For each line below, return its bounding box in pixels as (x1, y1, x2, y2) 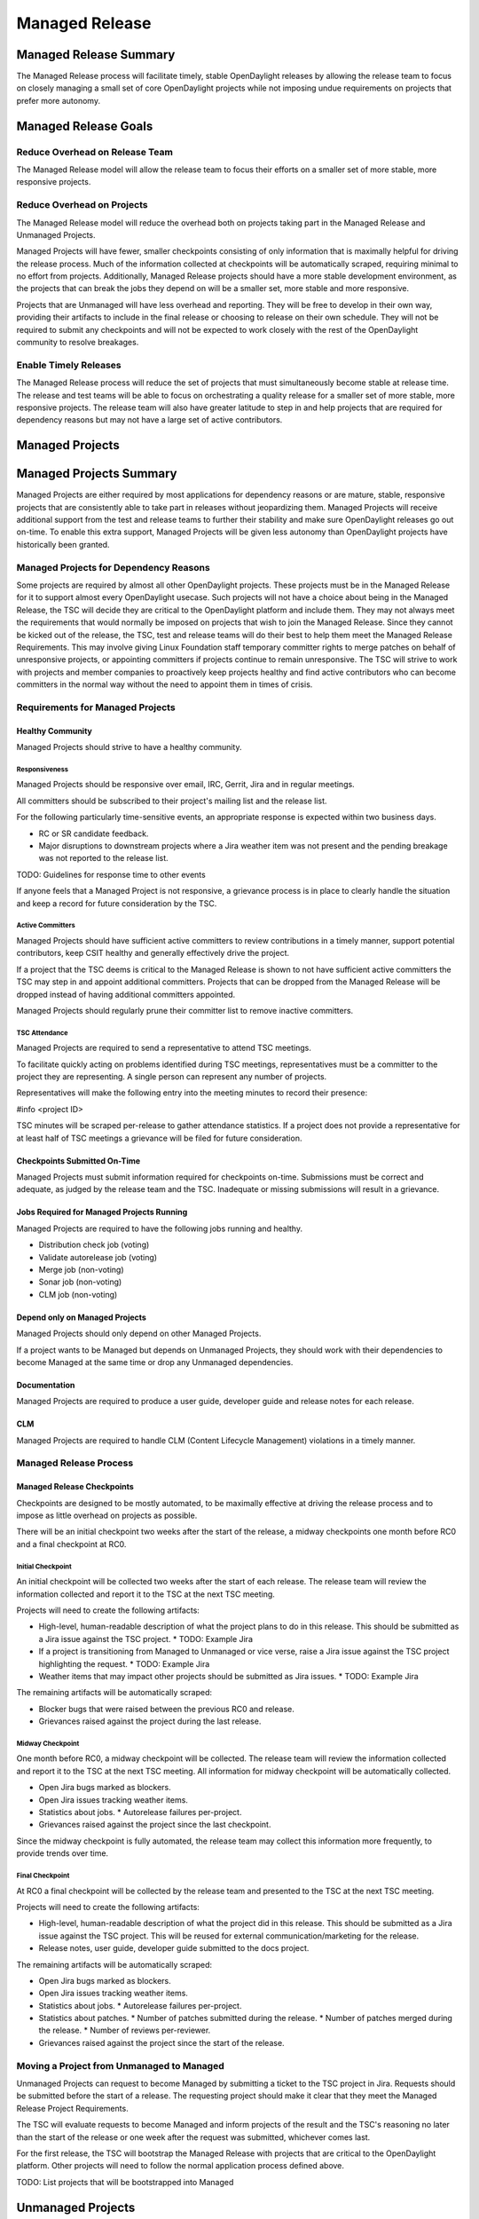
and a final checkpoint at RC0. (16, 1538, 127, 1549)
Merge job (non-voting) (38, 1264, 124, 1275)
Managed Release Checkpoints (16, 1481, 135, 1492)
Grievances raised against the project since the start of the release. (38, 2037, 285, 2048)
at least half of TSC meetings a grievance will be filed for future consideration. (16, 1133, 302, 1143)
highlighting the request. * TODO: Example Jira (38, 1658, 210, 1669)
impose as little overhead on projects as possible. (16, 1510, 198, 1521)
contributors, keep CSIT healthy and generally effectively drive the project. (16, 948, 290, 959)
